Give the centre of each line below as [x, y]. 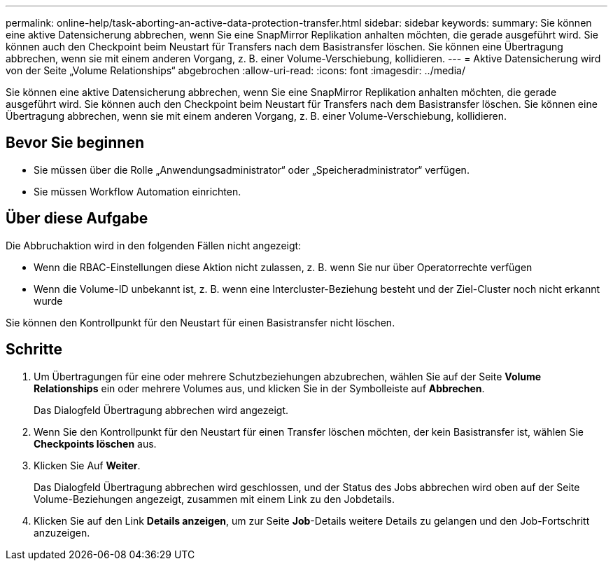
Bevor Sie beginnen [75, 143]
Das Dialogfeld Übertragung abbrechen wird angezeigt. [161, 410]
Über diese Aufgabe [77, 219]
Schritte [34, 350]
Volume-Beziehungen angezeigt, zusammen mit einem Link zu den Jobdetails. [214, 499]
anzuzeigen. [62, 532]
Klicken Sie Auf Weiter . [87, 465]
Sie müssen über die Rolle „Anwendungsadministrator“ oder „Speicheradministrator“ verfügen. [252, 170]
